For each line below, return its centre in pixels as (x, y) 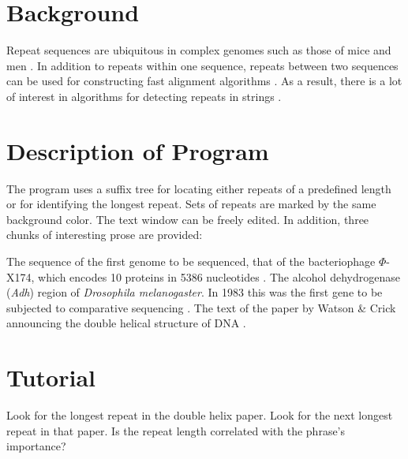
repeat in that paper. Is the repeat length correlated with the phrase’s (176, 430)
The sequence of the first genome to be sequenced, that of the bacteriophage (191, 261)
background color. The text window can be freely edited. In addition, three (188, 219)
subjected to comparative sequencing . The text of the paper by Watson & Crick (201, 307)
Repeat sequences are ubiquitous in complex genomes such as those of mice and (199, 50)
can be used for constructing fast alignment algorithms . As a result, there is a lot (204, 81)
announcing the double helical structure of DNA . (126, 323)
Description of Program (138, 150)
